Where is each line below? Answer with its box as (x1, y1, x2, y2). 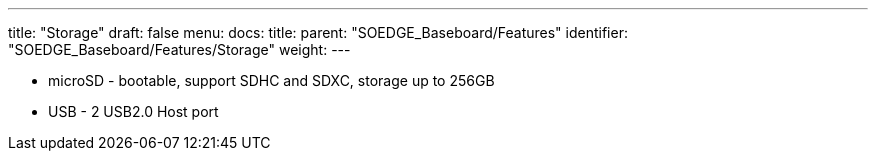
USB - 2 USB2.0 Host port (48, 103, 219, 120)
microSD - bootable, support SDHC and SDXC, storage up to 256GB (48, 72, 495, 89)
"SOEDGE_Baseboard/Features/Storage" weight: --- (8, 41, 351, 58)
